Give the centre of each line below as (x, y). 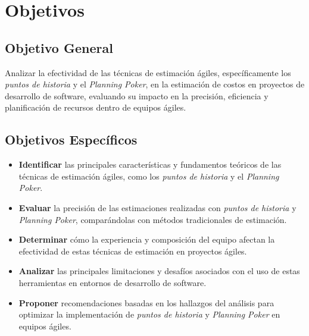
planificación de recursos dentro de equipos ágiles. (96, 107)
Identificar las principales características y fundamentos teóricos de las (150, 164)
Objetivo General (59, 47)
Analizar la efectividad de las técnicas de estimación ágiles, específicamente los (148, 72)
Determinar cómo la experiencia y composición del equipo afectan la (147, 239)
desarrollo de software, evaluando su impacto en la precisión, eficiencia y (137, 95)
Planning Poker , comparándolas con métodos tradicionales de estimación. (153, 219)
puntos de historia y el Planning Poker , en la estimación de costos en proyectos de (155, 84)
